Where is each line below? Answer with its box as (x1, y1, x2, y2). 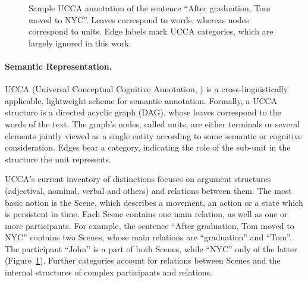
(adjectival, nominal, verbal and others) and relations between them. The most (5, 184, 292, 196)
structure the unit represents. (5, 152, 111, 165)
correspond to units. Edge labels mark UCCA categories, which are (29, 25, 274, 37)
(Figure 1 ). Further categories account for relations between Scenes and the (5, 254, 281, 267)
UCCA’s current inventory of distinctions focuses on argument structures (5, 173, 271, 185)
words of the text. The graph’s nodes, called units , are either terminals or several (5, 117, 300, 130)
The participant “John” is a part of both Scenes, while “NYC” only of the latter (5, 242, 297, 255)
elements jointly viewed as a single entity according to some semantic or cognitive (5, 129, 302, 142)
